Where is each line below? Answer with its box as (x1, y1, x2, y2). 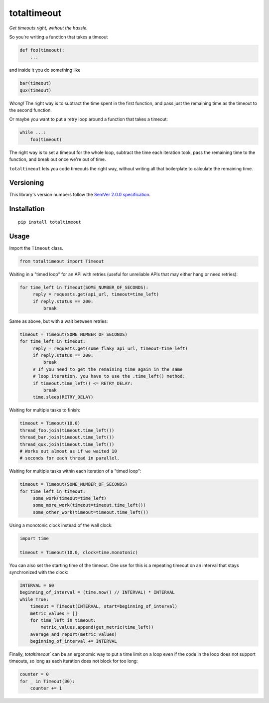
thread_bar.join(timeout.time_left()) (19, 434, 115, 440)
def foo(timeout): (19, 47, 65, 53)
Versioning (9, 178, 44, 187)
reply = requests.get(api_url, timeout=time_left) (32, 291, 159, 297)
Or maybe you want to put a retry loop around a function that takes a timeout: (9, 116, 168, 122)
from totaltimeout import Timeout (19, 258, 104, 264)
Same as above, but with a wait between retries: (9, 318, 108, 324)
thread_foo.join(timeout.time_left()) (19, 427, 115, 433)
